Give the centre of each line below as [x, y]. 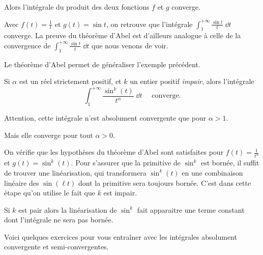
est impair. [120, 193]
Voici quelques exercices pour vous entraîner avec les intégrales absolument [121, 236]
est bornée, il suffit [230, 163]
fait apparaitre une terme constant [191, 209]
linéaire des [22, 182]
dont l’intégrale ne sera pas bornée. [59, 220]
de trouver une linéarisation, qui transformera [75, 172]
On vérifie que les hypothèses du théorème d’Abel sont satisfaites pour [114, 152]
